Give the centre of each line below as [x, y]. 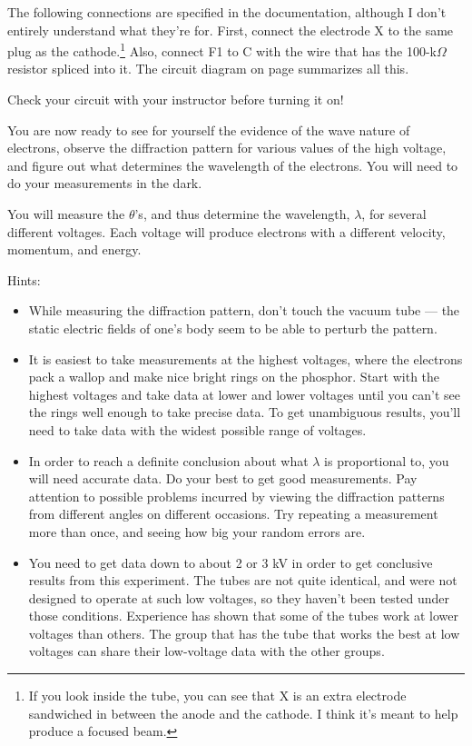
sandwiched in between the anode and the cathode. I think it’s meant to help [243, 713]
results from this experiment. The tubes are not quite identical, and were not [243, 580]
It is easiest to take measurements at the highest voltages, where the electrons [246, 358]
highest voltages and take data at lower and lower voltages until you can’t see [244, 394]
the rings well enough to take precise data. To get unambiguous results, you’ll [245, 412]
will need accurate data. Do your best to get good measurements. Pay [223, 478]
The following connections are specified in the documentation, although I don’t [227, 12]
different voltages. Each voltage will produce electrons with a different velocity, [226, 231]
